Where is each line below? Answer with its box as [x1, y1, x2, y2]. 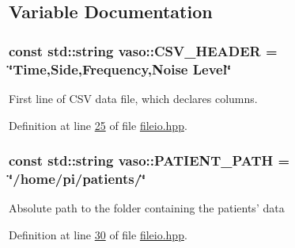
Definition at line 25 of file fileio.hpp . [9, 116, 187, 133]
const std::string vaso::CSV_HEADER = [9, 40, 278, 60]
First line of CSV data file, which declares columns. [9, 90, 258, 106]
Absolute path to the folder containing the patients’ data [9, 200, 285, 216]
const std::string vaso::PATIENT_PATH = [9, 151, 290, 170]
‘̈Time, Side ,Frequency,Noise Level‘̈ [9, 59, 232, 78]
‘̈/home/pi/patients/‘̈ [9, 168, 146, 188]
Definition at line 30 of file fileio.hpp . [9, 226, 187, 242]
